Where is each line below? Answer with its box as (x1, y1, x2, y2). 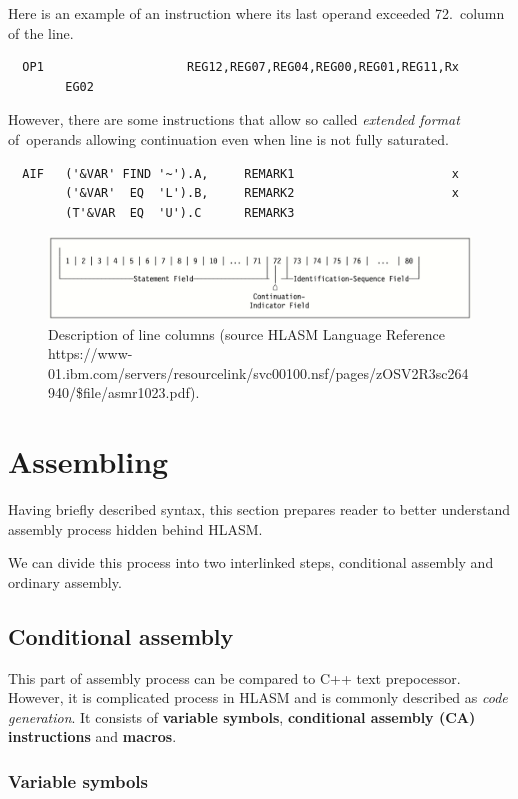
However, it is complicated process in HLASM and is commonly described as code (8, 687, 508, 708)
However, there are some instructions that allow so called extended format (8, 109, 460, 130)
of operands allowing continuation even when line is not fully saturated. (8, 128, 449, 149)
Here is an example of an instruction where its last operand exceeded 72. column (8, 3, 505, 23)
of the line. (8, 22, 74, 43)
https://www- (48, 343, 133, 364)
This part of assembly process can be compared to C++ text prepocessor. (8, 667, 461, 688)
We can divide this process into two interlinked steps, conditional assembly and (8, 552, 494, 573)
